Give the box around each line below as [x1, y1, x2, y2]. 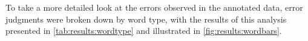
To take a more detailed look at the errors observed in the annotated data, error [5, 1, 303, 13]
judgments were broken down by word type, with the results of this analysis [5, 12, 287, 25]
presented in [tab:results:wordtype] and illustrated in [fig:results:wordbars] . [5, 24, 282, 37]
